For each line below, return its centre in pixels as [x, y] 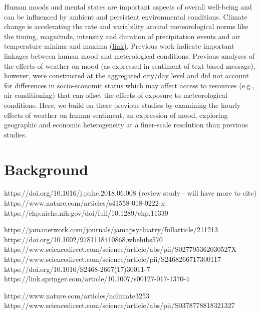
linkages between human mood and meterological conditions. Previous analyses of [129, 55]
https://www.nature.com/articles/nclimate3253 [77, 295]
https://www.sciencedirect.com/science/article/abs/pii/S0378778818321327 [119, 305]
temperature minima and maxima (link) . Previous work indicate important [119, 46]
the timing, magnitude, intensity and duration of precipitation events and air [122, 36]
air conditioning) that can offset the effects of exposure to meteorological [116, 95]
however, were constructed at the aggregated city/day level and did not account [126, 75]
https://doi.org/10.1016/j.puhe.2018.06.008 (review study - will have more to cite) [130, 193]
